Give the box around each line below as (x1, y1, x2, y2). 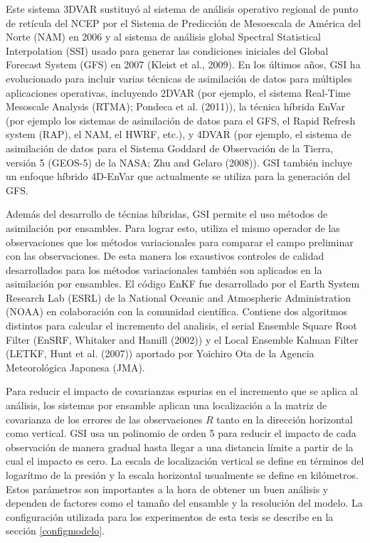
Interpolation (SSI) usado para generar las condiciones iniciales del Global (6, 43, 329, 58)
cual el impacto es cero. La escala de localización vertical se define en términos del (6, 453, 364, 468)
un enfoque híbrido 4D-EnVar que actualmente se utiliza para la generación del (6, 169, 351, 184)
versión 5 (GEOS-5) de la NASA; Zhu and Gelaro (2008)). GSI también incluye (6, 154, 352, 169)
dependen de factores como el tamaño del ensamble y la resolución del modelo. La (6, 495, 363, 510)
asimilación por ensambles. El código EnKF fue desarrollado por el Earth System (6, 276, 360, 291)
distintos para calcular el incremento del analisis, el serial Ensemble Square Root (6, 318, 357, 333)
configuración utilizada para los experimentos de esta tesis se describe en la (6, 509, 334, 524)
